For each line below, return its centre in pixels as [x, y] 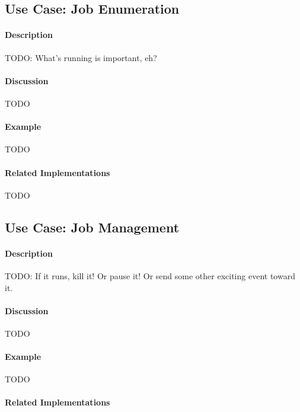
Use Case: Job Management [92, 227]
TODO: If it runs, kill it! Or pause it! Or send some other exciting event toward [150, 275]
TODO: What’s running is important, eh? [81, 57]
